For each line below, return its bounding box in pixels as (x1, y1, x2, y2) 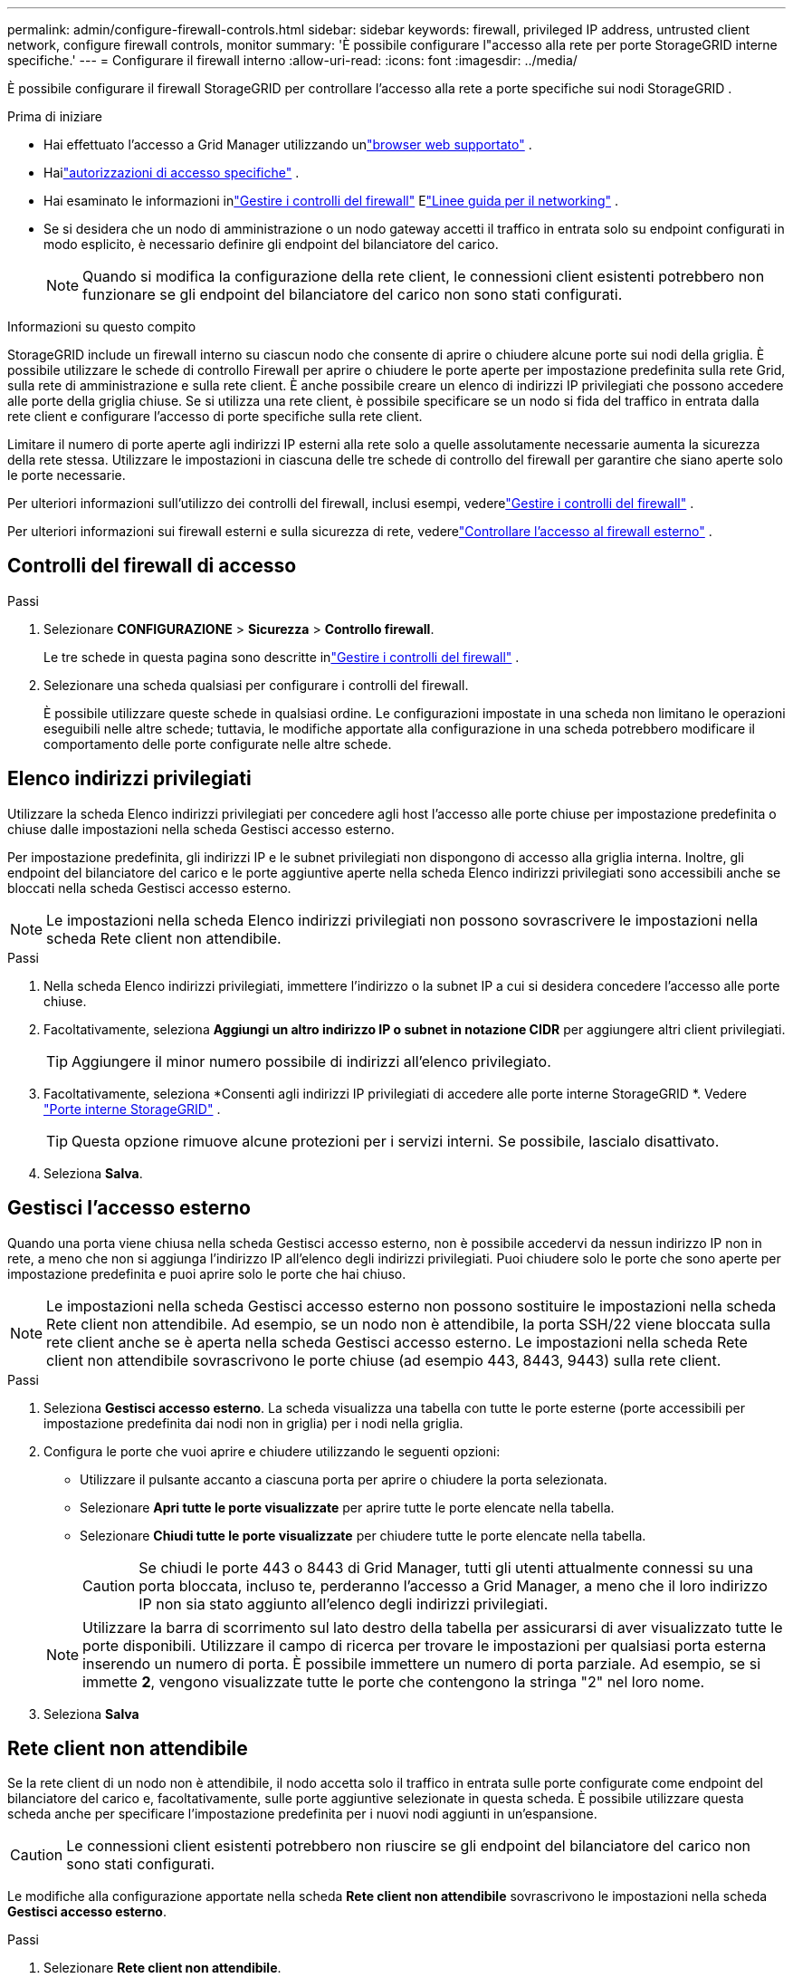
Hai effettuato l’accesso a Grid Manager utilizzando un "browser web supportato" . (43, 137, 532, 152)
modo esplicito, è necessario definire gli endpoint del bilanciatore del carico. (43, 236, 499, 252)
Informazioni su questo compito (7, 319, 196, 334)
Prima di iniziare (7, 109, 102, 124)
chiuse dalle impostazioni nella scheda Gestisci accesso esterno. (7, 821, 395, 837)
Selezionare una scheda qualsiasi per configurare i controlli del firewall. (43, 677, 469, 693)
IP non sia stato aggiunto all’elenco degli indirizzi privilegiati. (139, 1594, 549, 1613)
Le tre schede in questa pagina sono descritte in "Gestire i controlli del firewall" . (43, 648, 520, 665)
